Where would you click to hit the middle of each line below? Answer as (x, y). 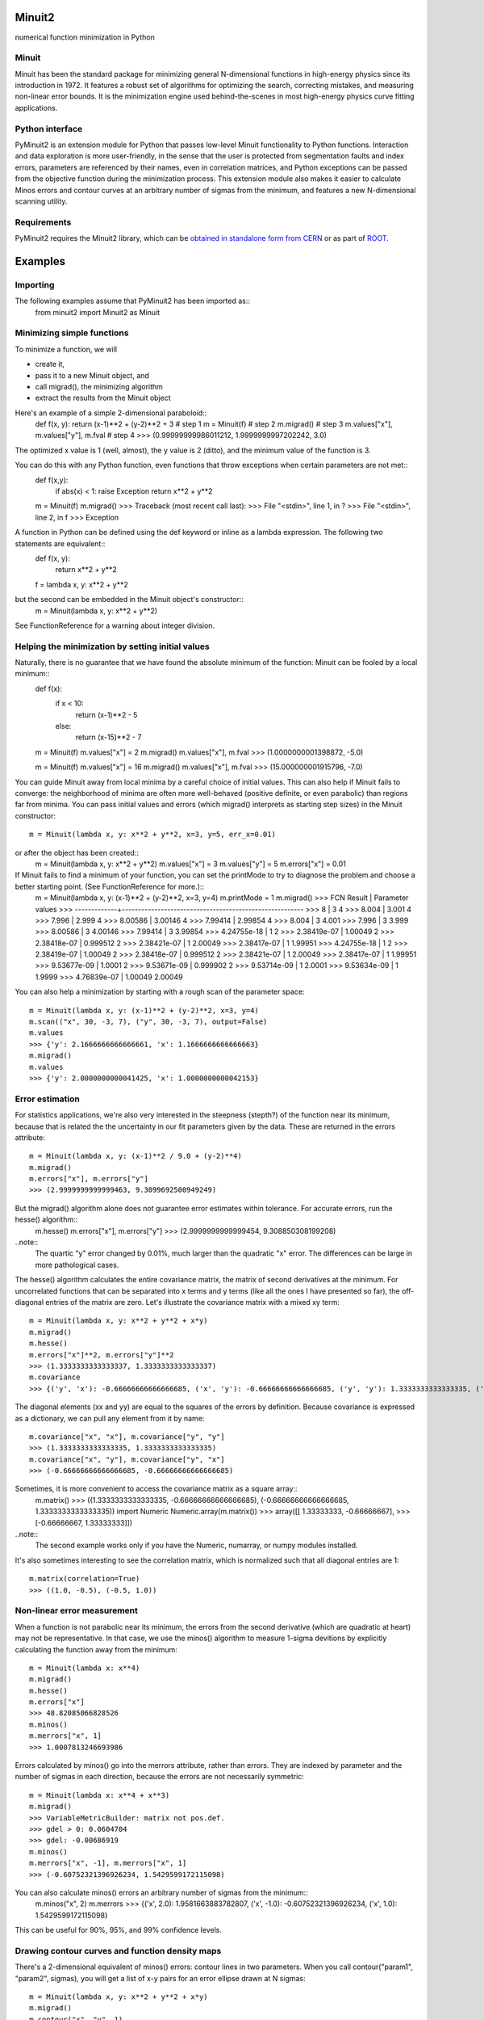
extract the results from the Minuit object (103, 398)
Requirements (43, 222)
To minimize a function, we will (66, 349)
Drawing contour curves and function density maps (118, 1951)
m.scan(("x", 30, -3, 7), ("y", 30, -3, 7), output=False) (148, 1022)
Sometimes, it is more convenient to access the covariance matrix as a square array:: (156, 1489)
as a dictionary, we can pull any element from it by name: (110, 1418)
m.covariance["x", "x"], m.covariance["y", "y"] (127, 1437)
